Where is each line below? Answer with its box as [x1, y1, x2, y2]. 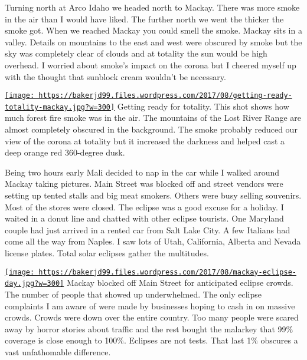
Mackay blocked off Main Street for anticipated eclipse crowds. [66, 276, 293, 289]
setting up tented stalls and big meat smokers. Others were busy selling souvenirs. [5, 189, 302, 202]
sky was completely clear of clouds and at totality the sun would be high [5, 47, 267, 60]
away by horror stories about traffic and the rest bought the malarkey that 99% [5, 322, 293, 335]
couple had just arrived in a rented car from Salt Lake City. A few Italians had [5, 223, 290, 236]
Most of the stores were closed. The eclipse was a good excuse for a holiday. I [5, 200, 284, 213]
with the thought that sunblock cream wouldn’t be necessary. [5, 70, 226, 82]
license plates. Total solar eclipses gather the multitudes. [5, 247, 209, 259]
